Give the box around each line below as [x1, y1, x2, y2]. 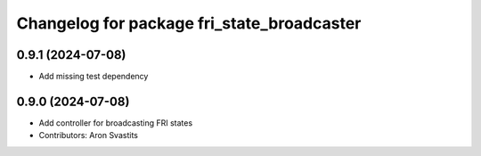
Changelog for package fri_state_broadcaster [16, 13, 362, 33]
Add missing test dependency [38, 71, 149, 82]
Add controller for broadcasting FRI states [38, 117, 193, 128]
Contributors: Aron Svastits [38, 130, 138, 141]
